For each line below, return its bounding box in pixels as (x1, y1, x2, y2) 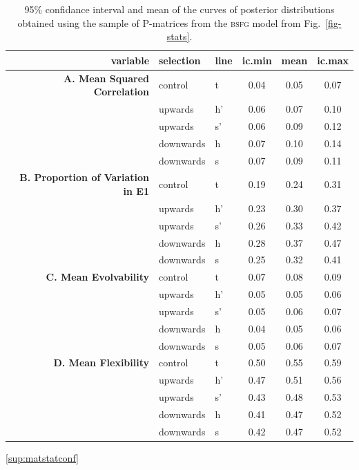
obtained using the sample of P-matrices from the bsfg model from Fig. (17, 15, 321, 30)
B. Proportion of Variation (19, 170, 150, 185)
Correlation (93, 84, 150, 99)
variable (110, 53, 150, 67)
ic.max (317, 53, 349, 67)
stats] (166, 29, 190, 44)
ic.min (242, 53, 272, 67)
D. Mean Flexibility (53, 355, 150, 370)
